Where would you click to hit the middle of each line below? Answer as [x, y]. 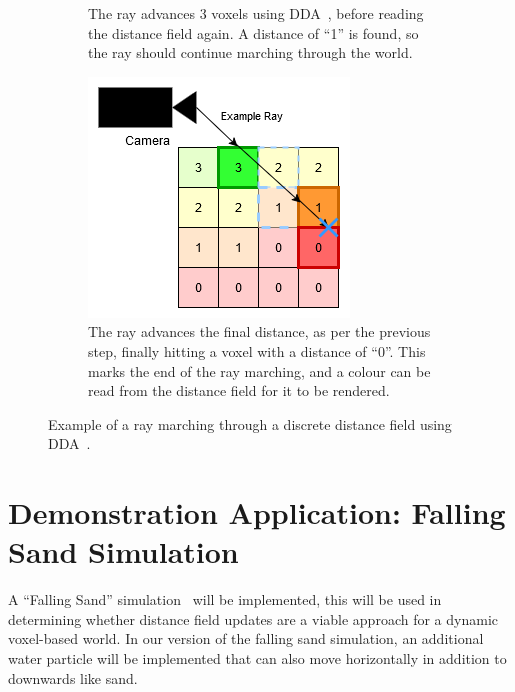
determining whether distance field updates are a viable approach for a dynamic [253, 618]
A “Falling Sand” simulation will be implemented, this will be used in [225, 599]
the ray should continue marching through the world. [250, 52]
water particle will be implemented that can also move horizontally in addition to [257, 658]
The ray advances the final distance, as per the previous [259, 331]
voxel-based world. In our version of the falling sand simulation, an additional [246, 638]
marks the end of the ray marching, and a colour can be [259, 370]
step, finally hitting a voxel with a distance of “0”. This [257, 350]
